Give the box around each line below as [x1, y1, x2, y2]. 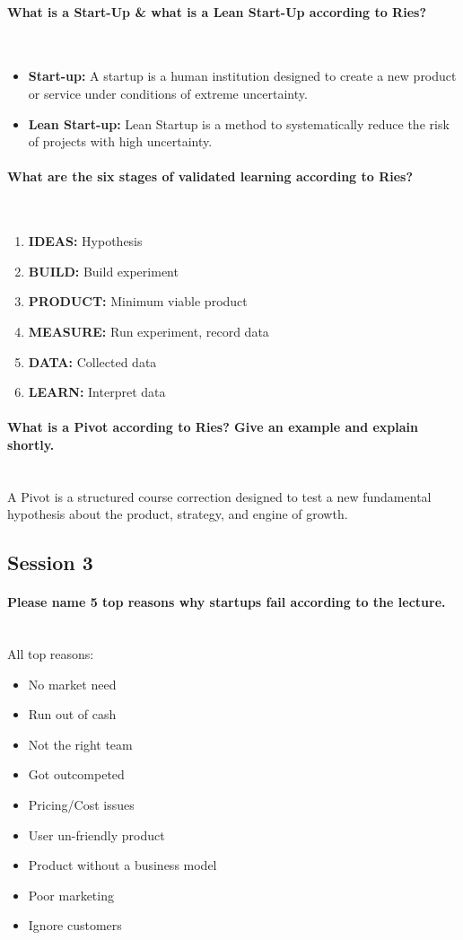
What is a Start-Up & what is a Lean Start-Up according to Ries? [7, 2, 426, 21]
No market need [28, 674, 117, 693]
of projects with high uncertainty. [28, 132, 213, 151]
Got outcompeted [28, 765, 125, 784]
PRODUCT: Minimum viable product [28, 292, 248, 311]
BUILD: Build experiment [28, 261, 179, 280]
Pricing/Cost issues [28, 795, 135, 814]
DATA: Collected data [28, 352, 157, 371]
